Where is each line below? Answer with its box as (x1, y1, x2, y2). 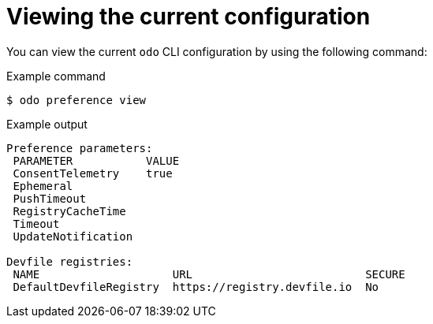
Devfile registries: (6, 255, 133, 268)
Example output (6, 117, 88, 131)
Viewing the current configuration (6, 3, 371, 30)
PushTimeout (13, 192, 87, 205)
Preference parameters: (6, 141, 153, 155)
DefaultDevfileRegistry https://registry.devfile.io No (13, 280, 379, 293)
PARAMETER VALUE (13, 154, 180, 167)
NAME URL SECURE (13, 267, 405, 281)
